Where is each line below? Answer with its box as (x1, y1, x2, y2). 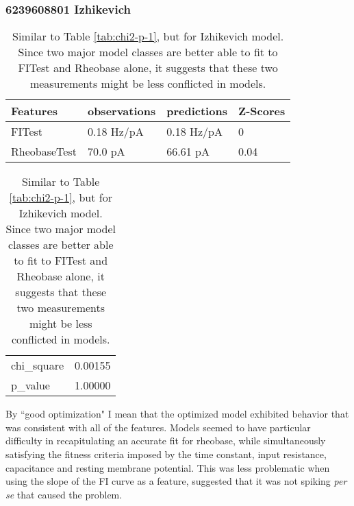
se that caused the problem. (5, 487, 123, 501)
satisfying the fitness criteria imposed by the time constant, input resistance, (5, 447, 327, 461)
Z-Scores (238, 103, 286, 119)
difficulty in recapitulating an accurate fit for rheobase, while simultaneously (5, 433, 326, 448)
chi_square (11, 357, 64, 374)
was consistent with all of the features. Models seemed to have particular (5, 420, 311, 434)
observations (87, 103, 156, 119)
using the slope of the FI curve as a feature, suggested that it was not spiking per (5, 474, 347, 488)
